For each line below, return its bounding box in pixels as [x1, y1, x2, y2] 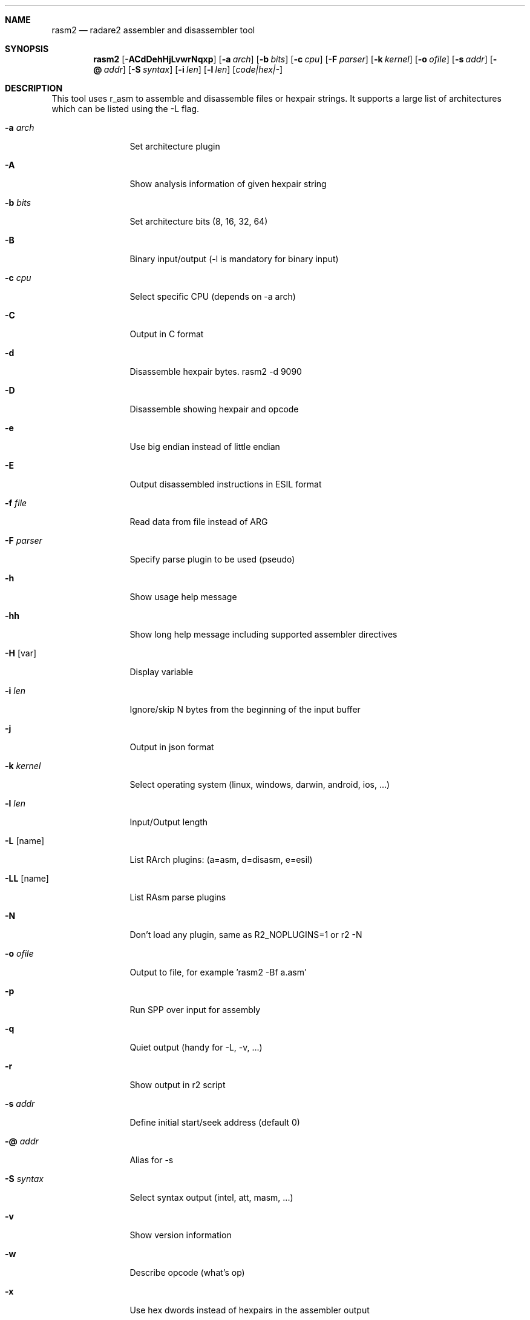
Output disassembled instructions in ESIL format [129, 479, 322, 489]
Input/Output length [129, 817, 208, 827]
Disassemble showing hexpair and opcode [129, 404, 299, 414]
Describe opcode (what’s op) [129, 1267, 245, 1278]
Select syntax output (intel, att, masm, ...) [129, 1192, 293, 1203]
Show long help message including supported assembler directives [129, 629, 398, 639]
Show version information [129, 1230, 232, 1240]
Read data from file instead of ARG [129, 516, 268, 527]
